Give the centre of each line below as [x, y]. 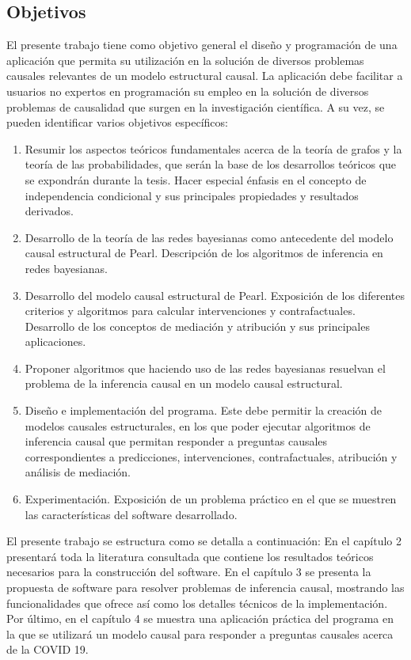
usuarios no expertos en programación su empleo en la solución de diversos [188, 91]
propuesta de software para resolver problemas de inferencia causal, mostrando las [205, 588]
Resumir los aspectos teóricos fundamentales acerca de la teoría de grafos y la [213, 148]
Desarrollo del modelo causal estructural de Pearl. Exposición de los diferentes [215, 295]
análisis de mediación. [78, 472]
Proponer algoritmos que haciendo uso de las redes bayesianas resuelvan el [205, 368]
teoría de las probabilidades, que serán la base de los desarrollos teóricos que [211, 164]
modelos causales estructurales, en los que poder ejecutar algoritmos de [198, 425]
